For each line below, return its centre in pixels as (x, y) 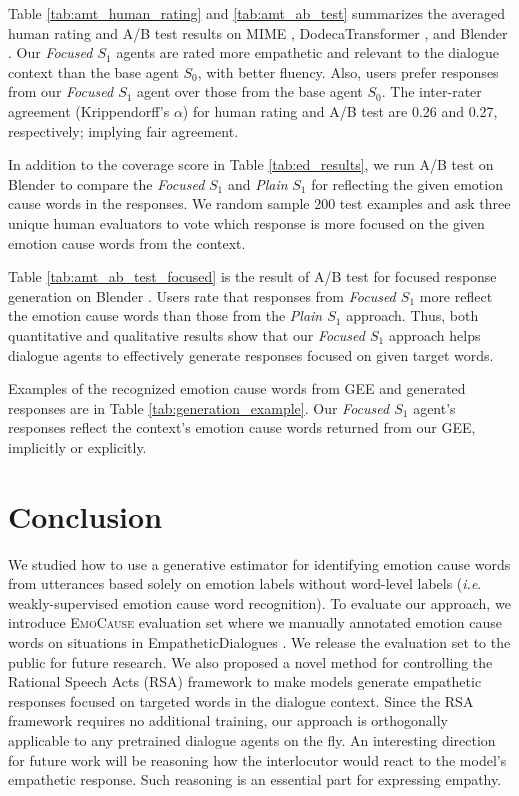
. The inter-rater (431, 91)
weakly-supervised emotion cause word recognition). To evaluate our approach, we (259, 602)
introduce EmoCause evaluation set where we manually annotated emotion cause (255, 622)
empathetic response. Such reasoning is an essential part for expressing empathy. (255, 779)
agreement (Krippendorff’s (89, 110)
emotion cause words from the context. (127, 242)
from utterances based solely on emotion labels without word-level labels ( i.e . (245, 583)
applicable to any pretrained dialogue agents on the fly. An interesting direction (252, 739)
